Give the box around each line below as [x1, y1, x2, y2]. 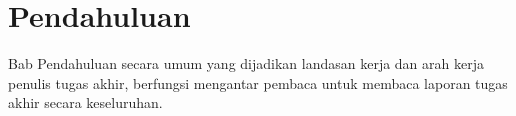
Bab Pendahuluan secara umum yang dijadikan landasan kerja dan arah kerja [8, 53, 484, 74]
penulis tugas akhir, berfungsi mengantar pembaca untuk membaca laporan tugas [8, 72, 508, 93]
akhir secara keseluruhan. [8, 92, 163, 113]
